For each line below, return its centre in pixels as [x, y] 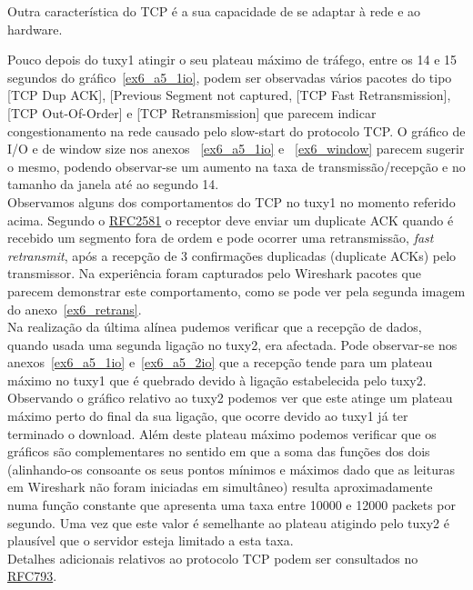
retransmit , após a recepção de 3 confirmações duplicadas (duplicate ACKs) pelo [232, 255]
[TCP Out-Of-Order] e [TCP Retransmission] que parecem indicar [192, 112]
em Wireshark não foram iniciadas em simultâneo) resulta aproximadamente [220, 487]
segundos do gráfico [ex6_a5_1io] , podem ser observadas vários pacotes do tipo [230, 77]
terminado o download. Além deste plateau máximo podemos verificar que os [222, 433]
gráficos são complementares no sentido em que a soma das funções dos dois [219, 451]
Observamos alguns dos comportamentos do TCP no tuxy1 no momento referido [231, 201]
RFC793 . [32, 576]
